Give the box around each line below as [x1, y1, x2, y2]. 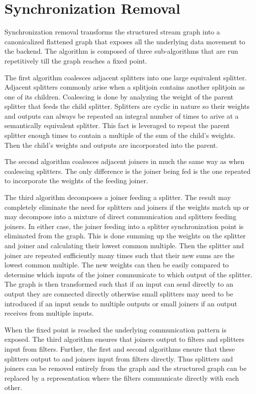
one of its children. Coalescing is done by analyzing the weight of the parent [4, 91, 234, 101]
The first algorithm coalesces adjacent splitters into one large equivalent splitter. [4, 72, 247, 82]
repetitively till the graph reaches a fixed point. [4, 55, 147, 66]
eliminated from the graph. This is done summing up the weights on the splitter [4, 230, 246, 241]
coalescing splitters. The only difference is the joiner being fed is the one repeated [4, 165, 251, 176]
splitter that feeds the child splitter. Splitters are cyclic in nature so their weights [4, 101, 250, 111]
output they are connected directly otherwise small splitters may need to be [4, 288, 233, 298]
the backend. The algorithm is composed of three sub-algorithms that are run [4, 46, 238, 56]
